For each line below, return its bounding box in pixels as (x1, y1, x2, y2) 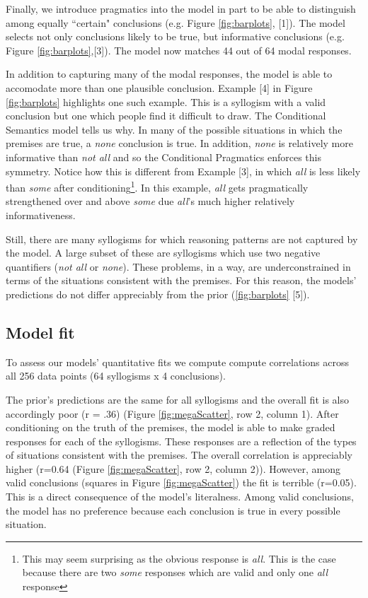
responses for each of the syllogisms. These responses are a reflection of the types (6, 433, 357, 448)
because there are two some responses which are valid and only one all (22, 565, 328, 580)
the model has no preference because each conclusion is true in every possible (6, 503, 340, 517)
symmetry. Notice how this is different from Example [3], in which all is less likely (6, 163, 361, 178)
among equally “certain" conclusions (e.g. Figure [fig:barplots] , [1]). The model (6, 15, 345, 30)
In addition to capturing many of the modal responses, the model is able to (6, 66, 333, 81)
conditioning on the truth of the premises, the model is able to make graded (6, 420, 335, 435)
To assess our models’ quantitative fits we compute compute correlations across (6, 354, 349, 369)
